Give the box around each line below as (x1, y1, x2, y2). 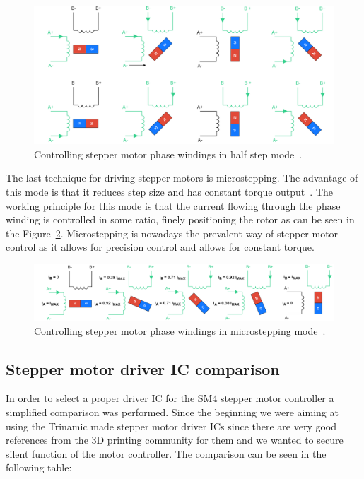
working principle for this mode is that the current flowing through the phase (6, 198, 341, 213)
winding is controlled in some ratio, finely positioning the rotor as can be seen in (6, 212, 355, 227)
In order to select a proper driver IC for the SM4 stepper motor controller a (6, 391, 334, 406)
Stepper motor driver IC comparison (6, 357, 280, 379)
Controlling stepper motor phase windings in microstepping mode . (34, 323, 326, 338)
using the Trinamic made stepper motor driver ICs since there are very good (6, 418, 337, 433)
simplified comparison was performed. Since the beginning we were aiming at (6, 404, 339, 419)
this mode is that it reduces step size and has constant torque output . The (6, 184, 333, 199)
